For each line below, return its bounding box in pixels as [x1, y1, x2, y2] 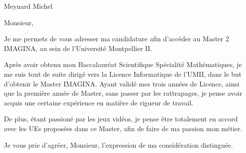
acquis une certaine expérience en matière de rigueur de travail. [4, 97, 194, 107]
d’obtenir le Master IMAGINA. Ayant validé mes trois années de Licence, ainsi [4, 78, 240, 88]
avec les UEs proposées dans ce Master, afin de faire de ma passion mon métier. [4, 123, 243, 133]
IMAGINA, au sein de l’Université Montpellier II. [4, 43, 152, 53]
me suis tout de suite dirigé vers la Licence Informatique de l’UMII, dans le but [4, 68, 242, 79]
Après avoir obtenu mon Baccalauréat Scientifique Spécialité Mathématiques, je [4, 59, 242, 69]
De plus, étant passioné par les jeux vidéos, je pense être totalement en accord [4, 114, 238, 124]
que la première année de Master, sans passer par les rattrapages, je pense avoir [4, 88, 243, 98]
